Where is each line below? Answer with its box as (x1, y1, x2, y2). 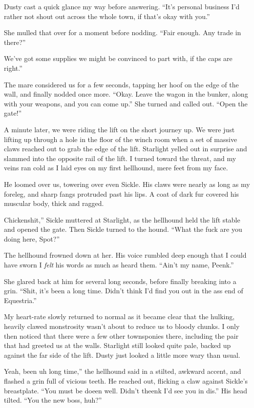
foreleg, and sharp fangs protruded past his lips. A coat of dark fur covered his (4, 188, 239, 199)
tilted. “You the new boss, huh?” (4, 395, 102, 405)
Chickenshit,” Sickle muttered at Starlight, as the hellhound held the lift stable (4, 214, 240, 224)
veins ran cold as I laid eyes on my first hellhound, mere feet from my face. (4, 163, 228, 173)
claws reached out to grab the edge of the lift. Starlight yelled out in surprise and (4, 143, 247, 154)
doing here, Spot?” (4, 233, 60, 244)
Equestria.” (4, 295, 37, 305)
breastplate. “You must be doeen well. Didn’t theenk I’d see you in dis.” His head (4, 385, 247, 395)
